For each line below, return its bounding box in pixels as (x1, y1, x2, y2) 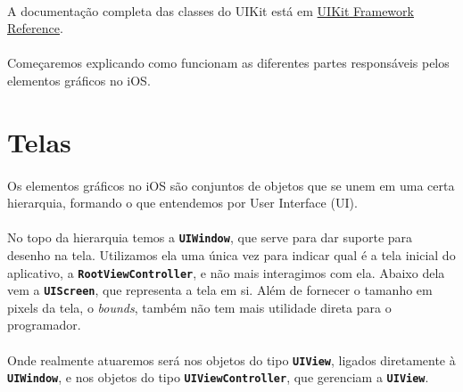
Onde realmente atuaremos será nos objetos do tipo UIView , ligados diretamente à (7, 350, 456, 369)
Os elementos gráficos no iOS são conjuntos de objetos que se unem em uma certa (7, 176, 455, 194)
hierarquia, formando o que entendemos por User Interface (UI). (7, 193, 358, 212)
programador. (7, 315, 81, 334)
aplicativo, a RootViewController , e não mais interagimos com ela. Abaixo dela (7, 263, 445, 282)
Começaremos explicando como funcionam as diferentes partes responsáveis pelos (7, 53, 450, 72)
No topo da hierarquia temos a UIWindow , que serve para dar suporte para (7, 228, 413, 247)
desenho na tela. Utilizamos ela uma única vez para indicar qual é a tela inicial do (7, 245, 456, 264)
